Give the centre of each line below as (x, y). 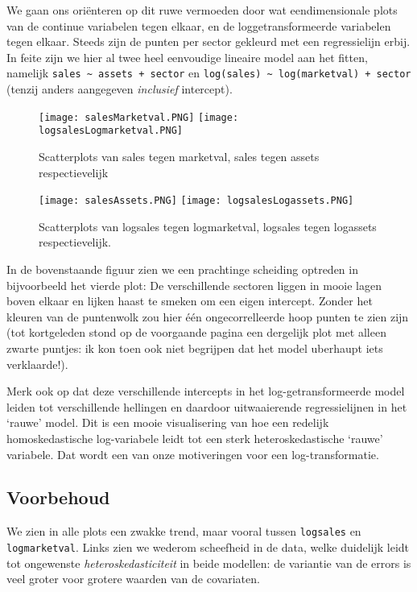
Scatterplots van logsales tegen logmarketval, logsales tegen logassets (208, 226)
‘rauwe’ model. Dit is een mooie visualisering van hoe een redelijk (168, 422)
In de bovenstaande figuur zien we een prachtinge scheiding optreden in (182, 269)
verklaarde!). (37, 364)
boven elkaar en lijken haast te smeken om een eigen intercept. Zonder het (190, 301)
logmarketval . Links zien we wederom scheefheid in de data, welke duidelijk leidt (208, 546)
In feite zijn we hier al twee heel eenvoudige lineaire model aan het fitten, (187, 57)
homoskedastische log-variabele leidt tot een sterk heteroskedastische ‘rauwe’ (195, 438)
